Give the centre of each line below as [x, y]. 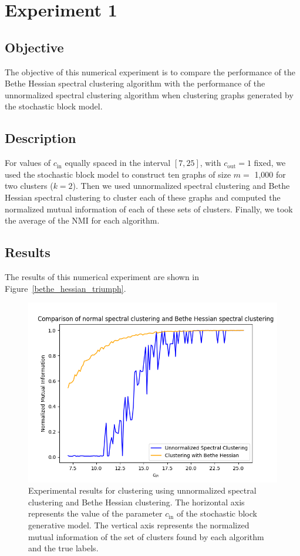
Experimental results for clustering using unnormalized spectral [142, 490]
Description [41, 138]
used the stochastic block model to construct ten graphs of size [118, 174]
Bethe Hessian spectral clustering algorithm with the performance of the [135, 83]
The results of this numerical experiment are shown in [102, 276]
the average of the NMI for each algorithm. [82, 220]
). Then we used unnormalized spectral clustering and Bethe [181, 186]
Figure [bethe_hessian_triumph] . [65, 288]
